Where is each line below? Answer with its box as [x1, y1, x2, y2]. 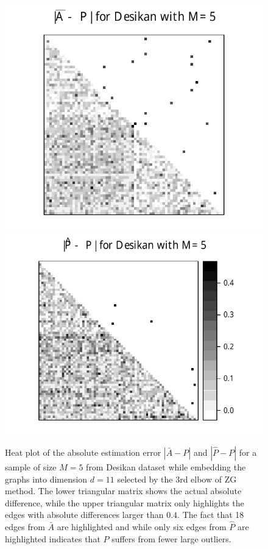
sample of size [5, 460, 57, 473]
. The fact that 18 [177, 508, 244, 521]
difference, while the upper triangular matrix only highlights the [5, 496, 244, 509]
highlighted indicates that [5, 532, 100, 545]
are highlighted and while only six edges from [57, 520, 227, 533]
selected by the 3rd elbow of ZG [117, 472, 237, 485]
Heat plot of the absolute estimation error [5, 445, 161, 458]
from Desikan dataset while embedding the [86, 460, 246, 473]
